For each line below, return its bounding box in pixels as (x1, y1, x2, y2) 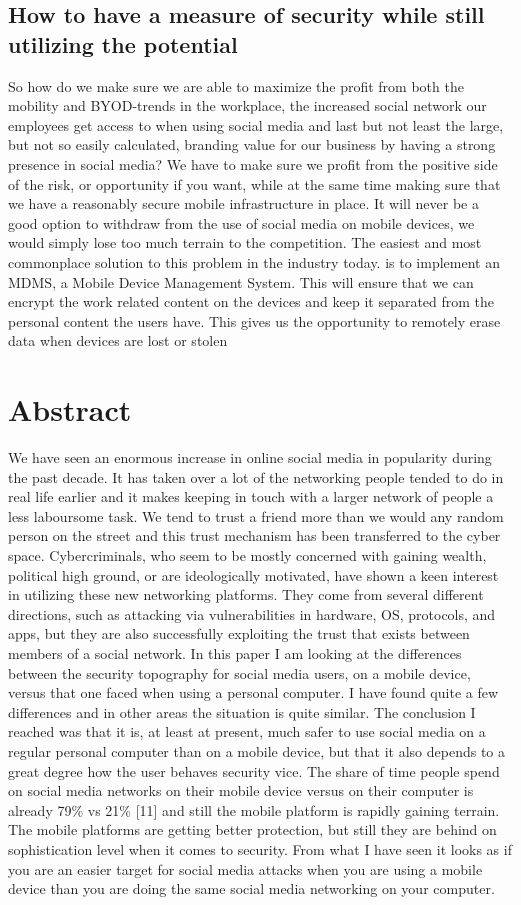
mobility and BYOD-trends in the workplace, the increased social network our (8, 95, 487, 116)
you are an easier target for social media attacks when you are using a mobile (8, 858, 483, 879)
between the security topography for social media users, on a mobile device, (8, 662, 471, 683)
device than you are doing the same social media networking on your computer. (8, 878, 495, 899)
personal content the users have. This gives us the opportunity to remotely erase (8, 310, 501, 331)
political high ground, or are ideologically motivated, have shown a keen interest (8, 564, 499, 585)
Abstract (8, 389, 132, 430)
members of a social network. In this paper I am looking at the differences (8, 642, 462, 663)
